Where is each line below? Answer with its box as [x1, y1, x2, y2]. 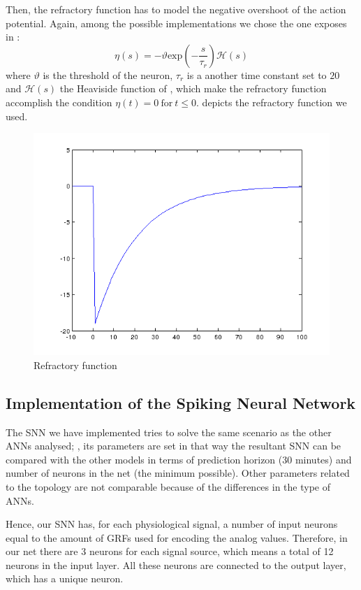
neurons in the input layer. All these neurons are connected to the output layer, [6, 557, 346, 572]
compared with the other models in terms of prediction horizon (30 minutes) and [6, 452, 352, 466]
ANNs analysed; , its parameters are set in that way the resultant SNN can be [6, 438, 341, 453]
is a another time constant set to [186, 67, 327, 82]
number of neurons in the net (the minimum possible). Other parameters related [6, 466, 350, 480]
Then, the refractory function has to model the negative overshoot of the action [6, 2, 346, 16]
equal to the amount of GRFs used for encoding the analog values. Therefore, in [6, 530, 348, 545]
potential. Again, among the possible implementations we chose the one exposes [6, 15, 347, 30]
